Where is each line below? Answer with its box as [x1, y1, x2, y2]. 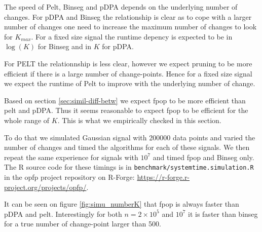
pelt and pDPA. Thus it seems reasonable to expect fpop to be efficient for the [4, 105, 248, 115]
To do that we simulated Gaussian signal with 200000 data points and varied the [4, 132, 255, 142]
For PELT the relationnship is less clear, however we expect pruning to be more [4, 58, 252, 68]
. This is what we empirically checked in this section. [57, 114, 221, 125]
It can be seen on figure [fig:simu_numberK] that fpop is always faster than [4, 199, 239, 209]
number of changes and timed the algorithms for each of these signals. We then [4, 142, 250, 152]
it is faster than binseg [188, 208, 258, 219]
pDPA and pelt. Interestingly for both [4, 208, 122, 219]
